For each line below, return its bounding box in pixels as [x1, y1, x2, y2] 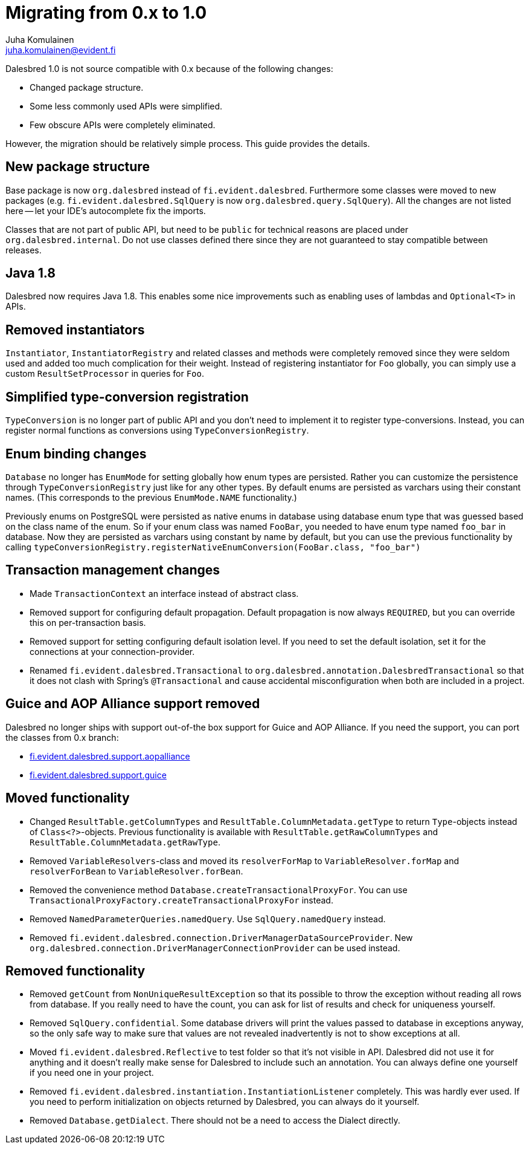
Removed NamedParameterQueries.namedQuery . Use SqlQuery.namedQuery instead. [30, 913, 386, 924]
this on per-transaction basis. [30, 617, 146, 628]
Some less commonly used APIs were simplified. [30, 100, 223, 111]
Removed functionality [5, 963, 146, 978]
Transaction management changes [5, 562, 220, 578]
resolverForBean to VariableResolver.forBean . [30, 865, 243, 876]
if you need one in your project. [30, 1067, 154, 1078]
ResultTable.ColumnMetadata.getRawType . [30, 836, 220, 847]
